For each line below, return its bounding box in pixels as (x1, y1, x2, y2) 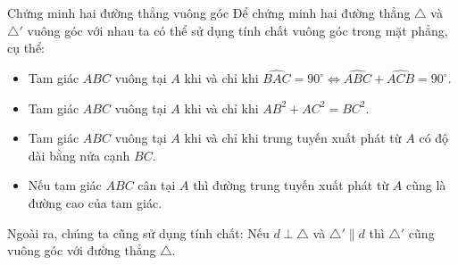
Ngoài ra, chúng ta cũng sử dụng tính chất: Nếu (7, 223, 270, 242)
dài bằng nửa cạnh (28, 145, 130, 164)
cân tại (137, 176, 176, 195)
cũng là (406, 176, 446, 195)
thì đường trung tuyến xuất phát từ (193, 176, 389, 195)
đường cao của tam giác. (28, 193, 162, 211)
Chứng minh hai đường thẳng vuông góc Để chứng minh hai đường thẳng (7, 4, 411, 21)
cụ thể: (7, 38, 45, 57)
